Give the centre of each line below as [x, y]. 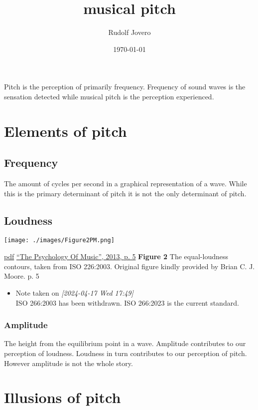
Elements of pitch [65, 131]
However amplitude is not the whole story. [68, 363]
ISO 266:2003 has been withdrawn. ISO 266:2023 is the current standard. [127, 302]
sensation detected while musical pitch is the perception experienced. [109, 96]
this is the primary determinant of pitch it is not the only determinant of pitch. [125, 193]
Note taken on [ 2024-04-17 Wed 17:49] [74, 292]
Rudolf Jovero [129, 32]
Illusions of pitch [63, 397]
